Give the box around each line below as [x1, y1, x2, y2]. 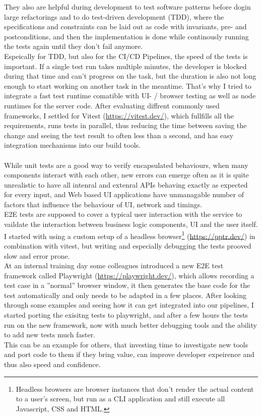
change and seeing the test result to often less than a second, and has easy [4, 130, 234, 140]
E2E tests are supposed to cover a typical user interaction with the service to [4, 209, 242, 219]
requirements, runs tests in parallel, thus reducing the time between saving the [4, 120, 247, 131]
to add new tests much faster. [4, 329, 96, 340]
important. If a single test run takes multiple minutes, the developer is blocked [4, 61, 247, 71]
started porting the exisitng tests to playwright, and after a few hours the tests [4, 310, 248, 320]
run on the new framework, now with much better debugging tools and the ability [4, 319, 257, 330]
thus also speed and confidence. [4, 359, 101, 370]
